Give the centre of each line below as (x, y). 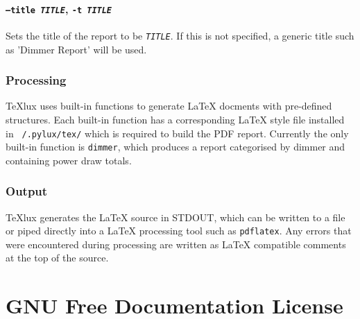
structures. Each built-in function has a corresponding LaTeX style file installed (175, 119)
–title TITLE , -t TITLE (59, 9)
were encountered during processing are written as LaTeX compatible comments (176, 244)
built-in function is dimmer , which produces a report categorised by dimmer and (175, 147)
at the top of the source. (57, 258)
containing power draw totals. (69, 160)
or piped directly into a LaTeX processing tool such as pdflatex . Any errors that (179, 231)
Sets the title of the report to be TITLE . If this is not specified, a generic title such (180, 35)
